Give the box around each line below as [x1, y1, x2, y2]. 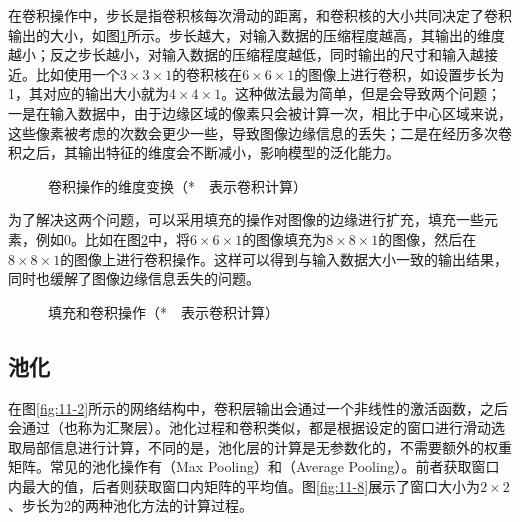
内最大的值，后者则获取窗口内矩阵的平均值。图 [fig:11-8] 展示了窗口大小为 [8, 475, 481, 496]
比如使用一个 [35, 63, 120, 84]
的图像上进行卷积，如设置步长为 [294, 63, 505, 84]
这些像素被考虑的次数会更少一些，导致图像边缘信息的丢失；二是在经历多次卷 [8, 122, 512, 143]
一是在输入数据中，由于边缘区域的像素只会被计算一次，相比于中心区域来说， [8, 102, 512, 123]
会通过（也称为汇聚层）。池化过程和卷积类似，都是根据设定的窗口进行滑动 [8, 417, 491, 438]
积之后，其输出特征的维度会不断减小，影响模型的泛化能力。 [8, 142, 400, 163]
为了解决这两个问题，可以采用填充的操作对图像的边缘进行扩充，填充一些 [8, 209, 484, 230]
